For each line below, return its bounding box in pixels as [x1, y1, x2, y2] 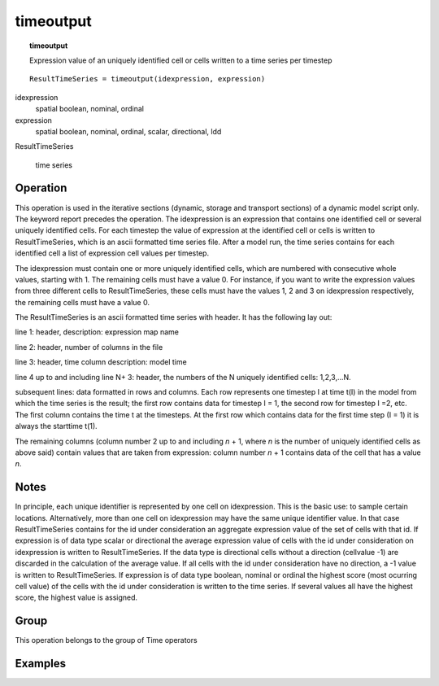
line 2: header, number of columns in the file [15, 342, 163, 352]
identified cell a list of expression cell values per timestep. [15, 248, 210, 258]
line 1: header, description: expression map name [15, 327, 179, 337]
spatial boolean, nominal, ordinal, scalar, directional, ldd [35, 126, 222, 136]
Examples [15, 657, 67, 671]
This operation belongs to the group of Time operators [15, 636, 198, 645]
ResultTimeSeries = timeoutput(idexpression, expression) [29, 74, 266, 84]
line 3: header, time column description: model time [15, 357, 187, 367]
